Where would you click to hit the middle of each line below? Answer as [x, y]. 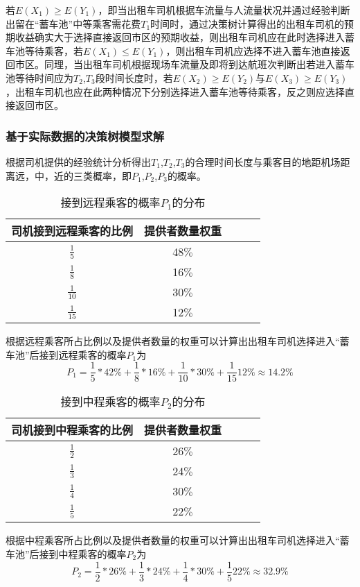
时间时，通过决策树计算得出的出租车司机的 [247, 23]
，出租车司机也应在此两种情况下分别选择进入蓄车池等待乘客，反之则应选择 [175, 91]
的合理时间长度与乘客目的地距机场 [263, 161]
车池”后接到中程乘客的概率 [66, 554]
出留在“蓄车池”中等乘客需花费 [73, 23]
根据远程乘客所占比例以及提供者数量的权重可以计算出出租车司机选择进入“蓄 [178, 341]
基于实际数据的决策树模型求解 [85, 136]
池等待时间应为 [39, 77]
